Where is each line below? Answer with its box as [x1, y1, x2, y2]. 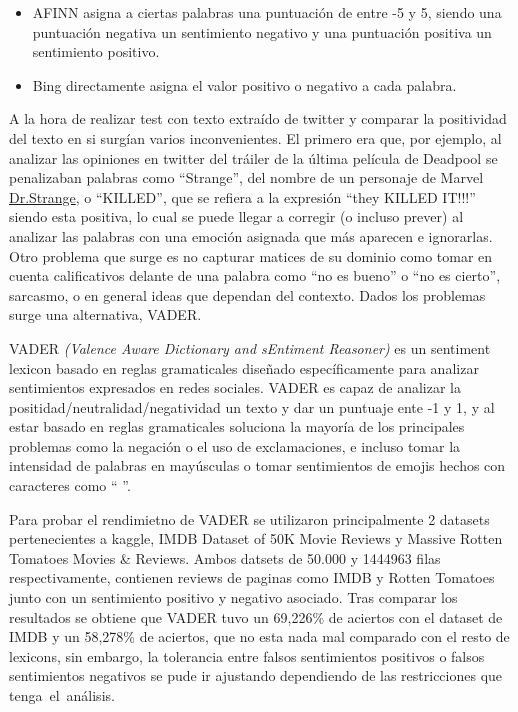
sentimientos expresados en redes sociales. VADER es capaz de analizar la [9, 377, 461, 398]
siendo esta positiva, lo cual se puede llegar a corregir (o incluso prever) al [9, 206, 464, 227]
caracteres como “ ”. [9, 475, 131, 496]
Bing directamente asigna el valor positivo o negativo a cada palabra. [32, 74, 457, 95]
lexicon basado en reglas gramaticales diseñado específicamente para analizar [9, 357, 479, 378]
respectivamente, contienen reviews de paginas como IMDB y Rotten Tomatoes [9, 567, 495, 588]
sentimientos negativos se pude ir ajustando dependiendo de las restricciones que [9, 665, 503, 686]
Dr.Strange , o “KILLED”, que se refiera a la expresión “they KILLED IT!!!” [9, 186, 476, 207]
